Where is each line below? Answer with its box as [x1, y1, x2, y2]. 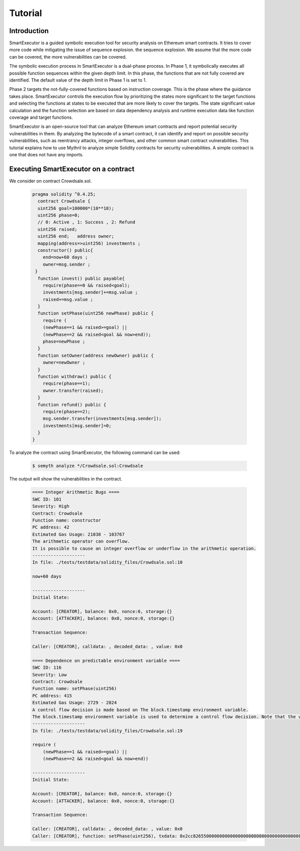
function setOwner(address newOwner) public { [37, 352, 154, 358]
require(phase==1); [42, 381, 91, 386]
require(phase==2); [42, 408, 91, 414]
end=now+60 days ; [42, 255, 88, 260]
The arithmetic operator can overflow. [32, 539, 130, 544]
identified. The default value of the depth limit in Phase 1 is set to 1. [9, 77, 147, 83]
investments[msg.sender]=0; [42, 422, 112, 429]
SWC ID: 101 [32, 496, 62, 502]
